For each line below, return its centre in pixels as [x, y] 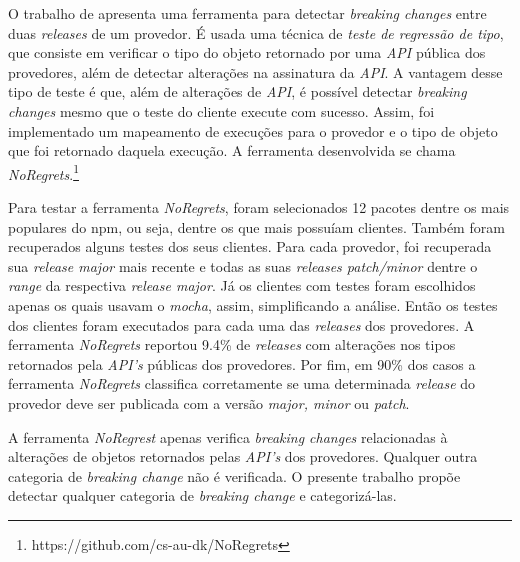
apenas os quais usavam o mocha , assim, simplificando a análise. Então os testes [253, 304]
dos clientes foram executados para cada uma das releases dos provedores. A [241, 324]
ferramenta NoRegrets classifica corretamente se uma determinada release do [242, 383]
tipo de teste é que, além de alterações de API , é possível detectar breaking [237, 91]
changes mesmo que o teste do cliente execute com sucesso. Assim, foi [221, 110]
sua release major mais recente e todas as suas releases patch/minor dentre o [243, 265]
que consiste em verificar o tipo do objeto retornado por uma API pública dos [247, 52]
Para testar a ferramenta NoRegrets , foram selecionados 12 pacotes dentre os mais [259, 207]
